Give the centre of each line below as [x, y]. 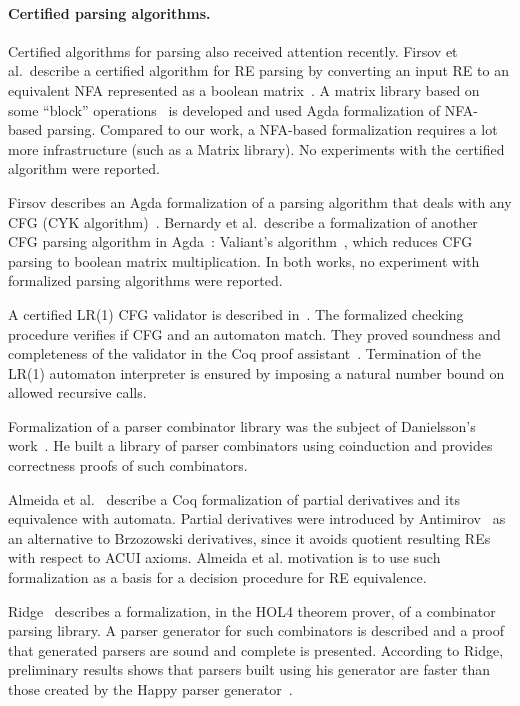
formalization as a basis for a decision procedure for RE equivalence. [217, 577]
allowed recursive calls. [77, 392]
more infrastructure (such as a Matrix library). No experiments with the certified [256, 148]
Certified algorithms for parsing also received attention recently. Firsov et [233, 50]
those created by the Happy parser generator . [150, 689]
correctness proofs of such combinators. [128, 465]
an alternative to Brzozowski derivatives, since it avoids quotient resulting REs [249, 537]
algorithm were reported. [84, 168]
